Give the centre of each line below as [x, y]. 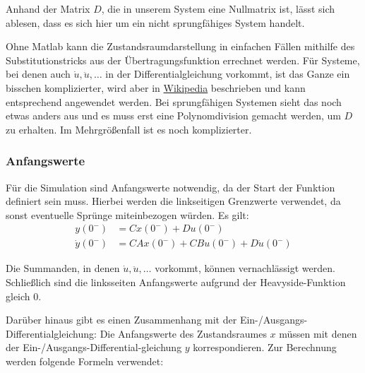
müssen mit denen [318, 333]
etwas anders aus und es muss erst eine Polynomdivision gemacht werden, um [173, 116]
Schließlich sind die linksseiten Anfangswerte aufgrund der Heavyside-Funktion [176, 282]
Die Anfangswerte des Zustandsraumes [183, 333]
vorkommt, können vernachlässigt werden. [245, 268]
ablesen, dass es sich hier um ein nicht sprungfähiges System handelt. [155, 22]
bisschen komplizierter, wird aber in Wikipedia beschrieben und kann [156, 87]
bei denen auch [38, 74]
